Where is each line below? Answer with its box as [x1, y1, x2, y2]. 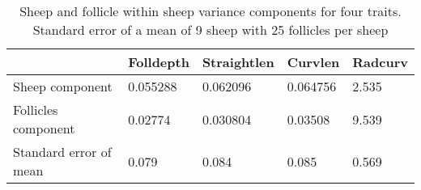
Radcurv [352, 53, 408, 71]
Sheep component [13, 77, 113, 95]
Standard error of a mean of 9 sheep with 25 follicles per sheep [32, 20, 389, 39]
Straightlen [202, 53, 274, 71]
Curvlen [287, 53, 340, 71]
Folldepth [128, 53, 189, 71]
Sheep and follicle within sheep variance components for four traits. [19, 2, 402, 20]
